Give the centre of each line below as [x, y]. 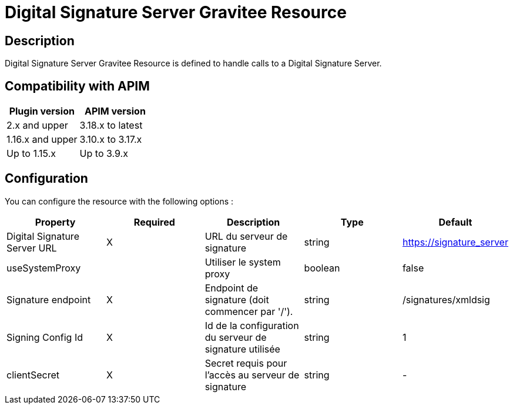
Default [455, 222]
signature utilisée [242, 349]
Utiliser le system [243, 262]
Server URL [32, 248]
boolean [322, 268]
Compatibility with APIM [77, 86]
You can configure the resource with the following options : [119, 201]
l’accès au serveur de [252, 375]
